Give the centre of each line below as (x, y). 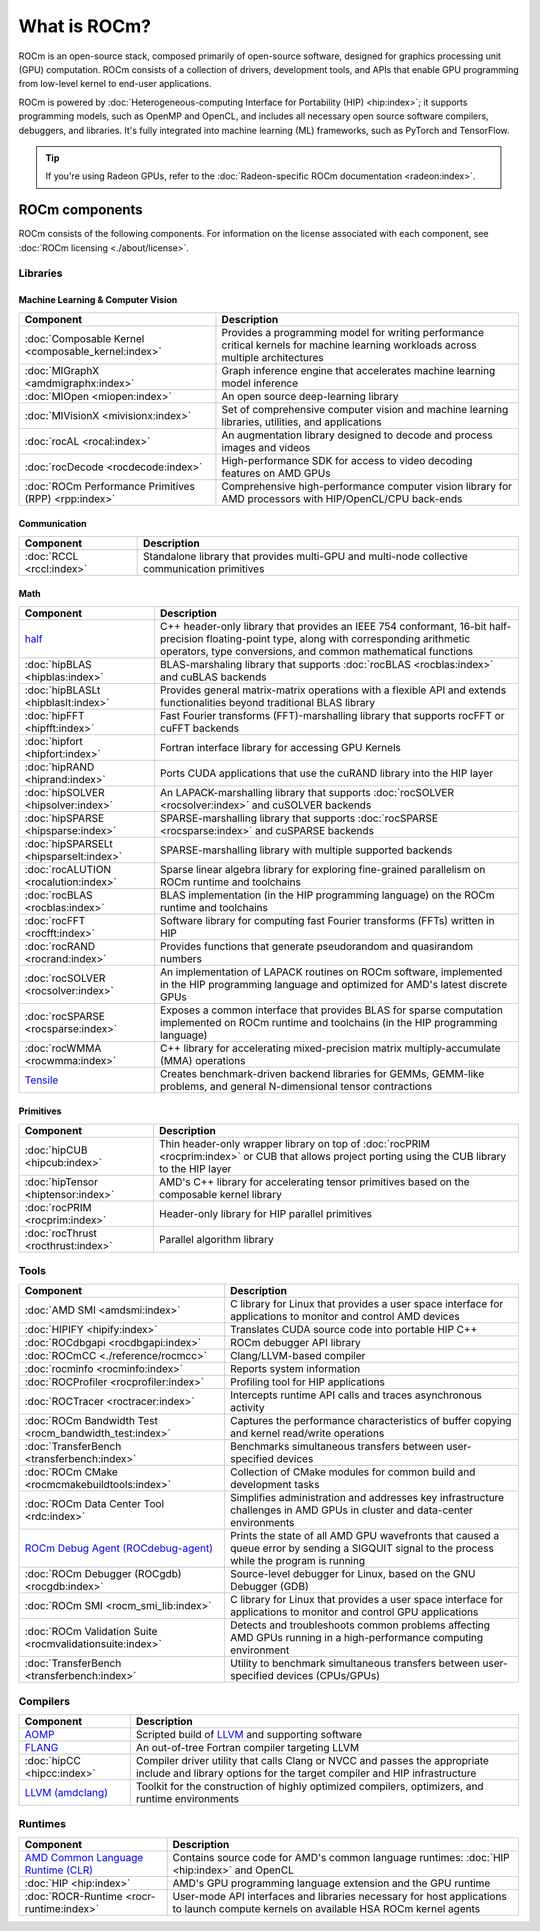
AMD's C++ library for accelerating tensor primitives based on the (314, 1182)
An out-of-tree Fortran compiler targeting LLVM (247, 1748)
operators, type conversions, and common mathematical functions (317, 651)
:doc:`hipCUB (56, 1150)
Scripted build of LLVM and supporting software (249, 1735)
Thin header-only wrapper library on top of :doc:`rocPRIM (294, 1143)
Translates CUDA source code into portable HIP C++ (354, 1330)
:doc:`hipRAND (59, 767)
